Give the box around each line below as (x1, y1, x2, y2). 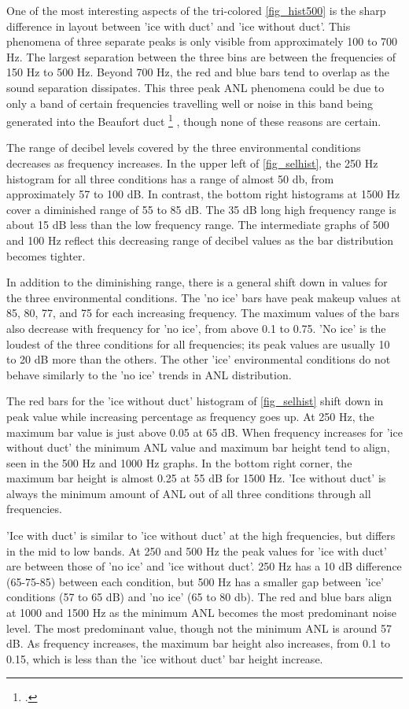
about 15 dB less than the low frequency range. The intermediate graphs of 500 (6, 216, 389, 233)
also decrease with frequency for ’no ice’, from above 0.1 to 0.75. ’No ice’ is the (6, 319, 386, 336)
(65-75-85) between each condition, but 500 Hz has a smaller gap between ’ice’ (6, 573, 385, 589)
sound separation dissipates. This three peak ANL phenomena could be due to (6, 79, 385, 95)
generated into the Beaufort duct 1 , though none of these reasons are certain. (6, 111, 381, 129)
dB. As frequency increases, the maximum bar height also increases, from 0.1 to (6, 635, 391, 652)
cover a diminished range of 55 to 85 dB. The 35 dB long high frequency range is (6, 201, 396, 217)
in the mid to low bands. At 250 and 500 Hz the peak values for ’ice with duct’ (6, 542, 387, 559)
